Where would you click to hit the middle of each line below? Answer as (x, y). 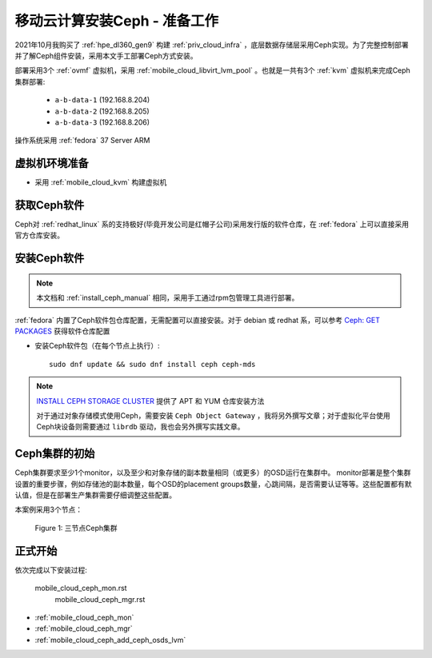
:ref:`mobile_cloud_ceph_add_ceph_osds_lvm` (110, 640)
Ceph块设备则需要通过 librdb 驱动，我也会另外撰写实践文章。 (140, 427)
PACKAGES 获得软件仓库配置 (62, 331)
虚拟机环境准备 (52, 164)
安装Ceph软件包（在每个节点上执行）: (97, 346)
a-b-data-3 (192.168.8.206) (102, 122)
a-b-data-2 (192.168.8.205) (102, 111)
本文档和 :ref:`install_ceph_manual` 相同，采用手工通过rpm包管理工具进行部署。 (168, 298)
